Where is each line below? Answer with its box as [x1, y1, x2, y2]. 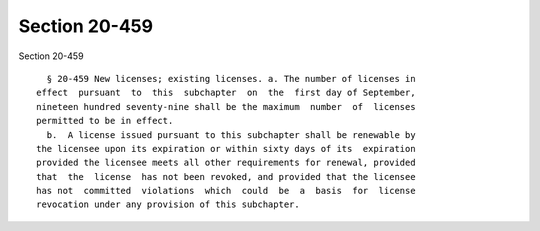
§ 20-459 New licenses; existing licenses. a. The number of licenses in [46, 73, 416, 84]
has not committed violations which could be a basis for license [36, 185, 416, 197]
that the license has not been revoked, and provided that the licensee [36, 171, 416, 182]
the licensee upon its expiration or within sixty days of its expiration [36, 143, 416, 154]
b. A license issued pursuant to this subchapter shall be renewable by [46, 129, 416, 140]
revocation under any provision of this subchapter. [36, 199, 300, 210]
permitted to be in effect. [36, 115, 174, 127]
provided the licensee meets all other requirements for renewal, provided [36, 157, 416, 169]
